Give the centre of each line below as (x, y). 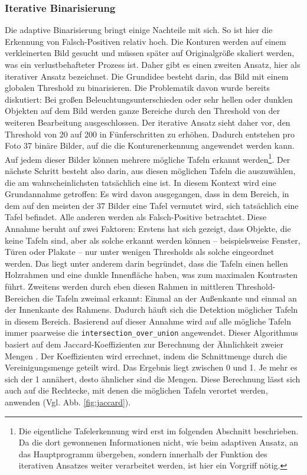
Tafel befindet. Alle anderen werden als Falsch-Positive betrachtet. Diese (136, 217)
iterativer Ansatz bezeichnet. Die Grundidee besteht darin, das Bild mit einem (147, 76)
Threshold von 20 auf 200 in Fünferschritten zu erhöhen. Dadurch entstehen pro (150, 134)
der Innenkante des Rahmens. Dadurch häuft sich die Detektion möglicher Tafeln (151, 309)
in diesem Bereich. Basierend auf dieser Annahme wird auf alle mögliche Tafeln (148, 321)
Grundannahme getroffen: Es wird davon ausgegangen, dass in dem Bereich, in (147, 194)
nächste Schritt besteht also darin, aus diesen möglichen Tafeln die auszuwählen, (150, 171)
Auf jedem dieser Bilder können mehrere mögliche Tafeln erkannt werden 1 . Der (148, 158)
